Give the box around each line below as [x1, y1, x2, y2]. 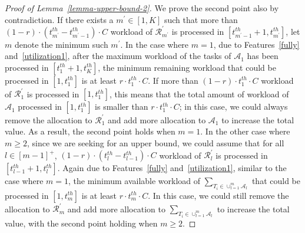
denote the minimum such [14, 38, 108, 50]
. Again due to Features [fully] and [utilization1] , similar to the [57, 162, 287, 174]
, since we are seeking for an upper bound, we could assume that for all [26, 137, 284, 149]
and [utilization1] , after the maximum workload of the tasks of [5, 50, 231, 62]
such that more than [164, 13, 238, 25]
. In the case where [120, 38, 189, 50]
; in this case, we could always [179, 100, 288, 113]
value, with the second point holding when [5, 216, 158, 229]
